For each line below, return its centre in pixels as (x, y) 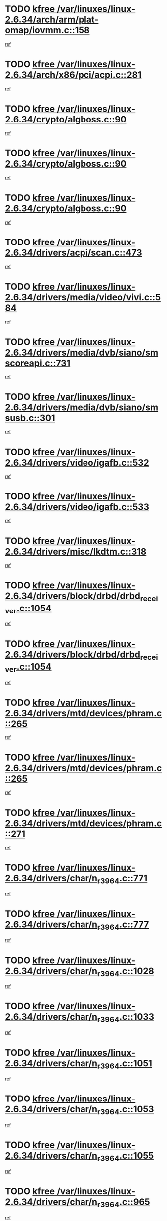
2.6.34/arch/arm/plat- (52, 20)
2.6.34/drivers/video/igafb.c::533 (77, 507)
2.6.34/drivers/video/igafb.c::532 (77, 462)
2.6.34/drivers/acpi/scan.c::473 (74, 253)
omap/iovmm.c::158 (47, 30)
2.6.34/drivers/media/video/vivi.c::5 (83, 297)
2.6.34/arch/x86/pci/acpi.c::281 (73, 75)
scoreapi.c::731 (38, 363)
